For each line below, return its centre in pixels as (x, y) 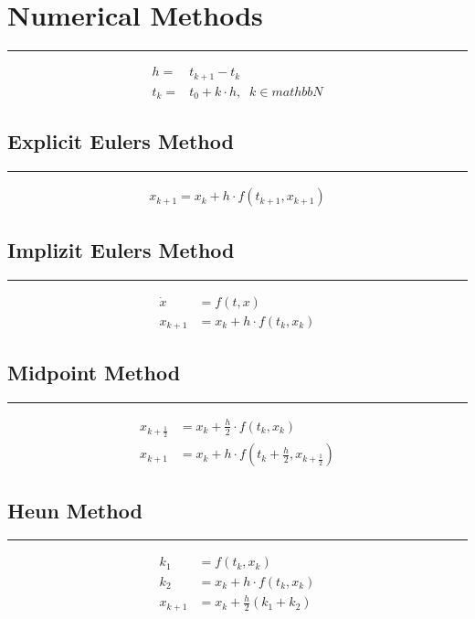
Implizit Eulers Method (121, 249)
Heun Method (75, 510)
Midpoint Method (94, 373)
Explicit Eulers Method (121, 141)
